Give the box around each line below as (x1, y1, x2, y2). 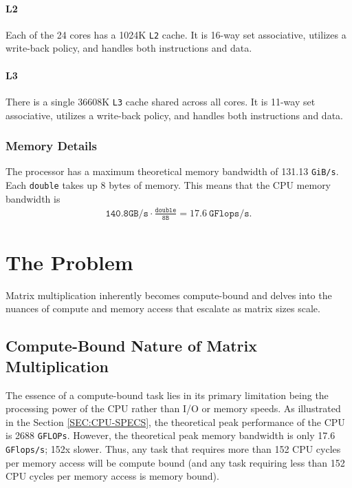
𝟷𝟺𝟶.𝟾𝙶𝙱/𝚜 (105, 208, 148, 218)
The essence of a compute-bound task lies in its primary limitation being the (5, 387, 329, 402)
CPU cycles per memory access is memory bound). (5, 469, 219, 483)
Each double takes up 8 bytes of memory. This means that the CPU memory (5, 177, 331, 192)
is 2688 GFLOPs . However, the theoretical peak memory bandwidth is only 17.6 (5, 428, 335, 443)
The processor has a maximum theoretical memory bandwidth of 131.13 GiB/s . (5, 164, 339, 179)
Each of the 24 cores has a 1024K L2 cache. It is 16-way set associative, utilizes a (5, 27, 346, 41)
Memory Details (5, 137, 97, 154)
